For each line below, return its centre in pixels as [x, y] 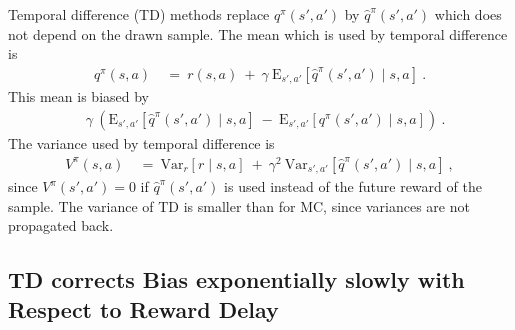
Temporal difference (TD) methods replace [139, 14]
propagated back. [61, 225]
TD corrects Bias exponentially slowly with [236, 279]
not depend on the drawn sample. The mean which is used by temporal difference [258, 33]
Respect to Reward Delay [143, 308]
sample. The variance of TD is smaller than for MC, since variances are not [239, 205]
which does [468, 14]
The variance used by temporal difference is [141, 142]
